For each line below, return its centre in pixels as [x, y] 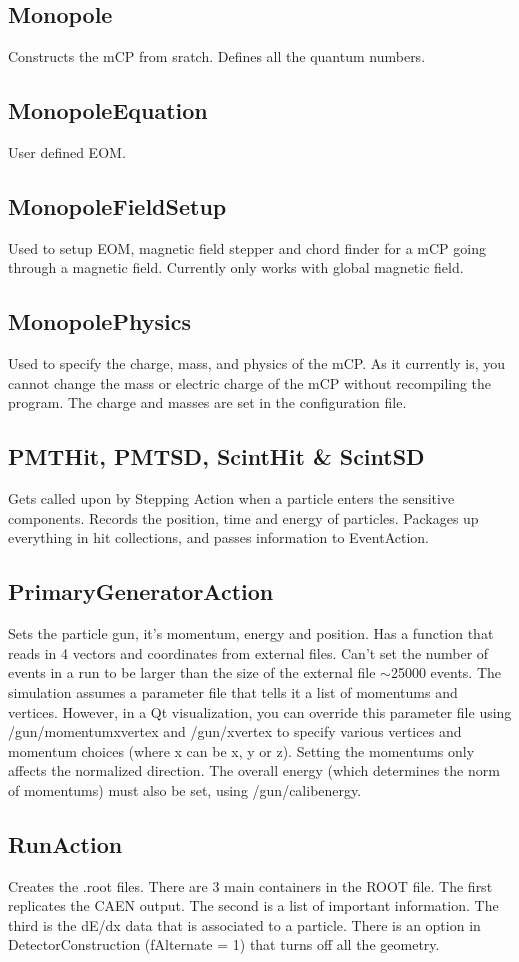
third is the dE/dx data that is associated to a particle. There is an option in [244, 924]
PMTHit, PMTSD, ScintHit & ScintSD [216, 456]
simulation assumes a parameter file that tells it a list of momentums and [233, 691]
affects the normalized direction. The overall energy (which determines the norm [254, 770]
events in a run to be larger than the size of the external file [192, 672]
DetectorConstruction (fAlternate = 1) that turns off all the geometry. [224, 944]
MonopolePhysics [99, 321]
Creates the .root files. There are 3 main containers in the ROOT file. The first [250, 885]
